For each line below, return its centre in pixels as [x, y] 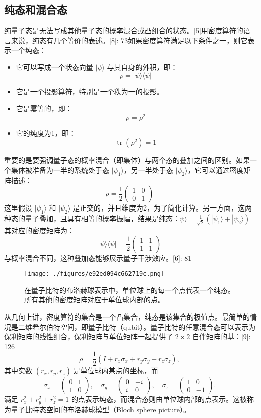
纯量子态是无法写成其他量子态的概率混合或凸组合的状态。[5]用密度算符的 [124, 30]
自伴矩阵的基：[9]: [221, 336]
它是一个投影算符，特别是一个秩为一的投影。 [90, 91]
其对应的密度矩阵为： [39, 230]
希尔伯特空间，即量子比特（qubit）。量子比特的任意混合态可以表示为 [144, 326]
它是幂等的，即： [44, 108]
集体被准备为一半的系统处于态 [60, 170]
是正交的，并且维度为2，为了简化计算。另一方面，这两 [163, 208]
